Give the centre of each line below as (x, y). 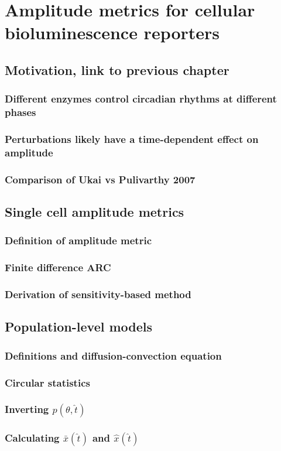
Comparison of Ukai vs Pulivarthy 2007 (100, 179)
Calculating (32, 438)
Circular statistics (47, 382)
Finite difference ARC (58, 267)
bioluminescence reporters (112, 33)
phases (20, 112)
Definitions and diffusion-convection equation (113, 355)
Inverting (27, 409)
